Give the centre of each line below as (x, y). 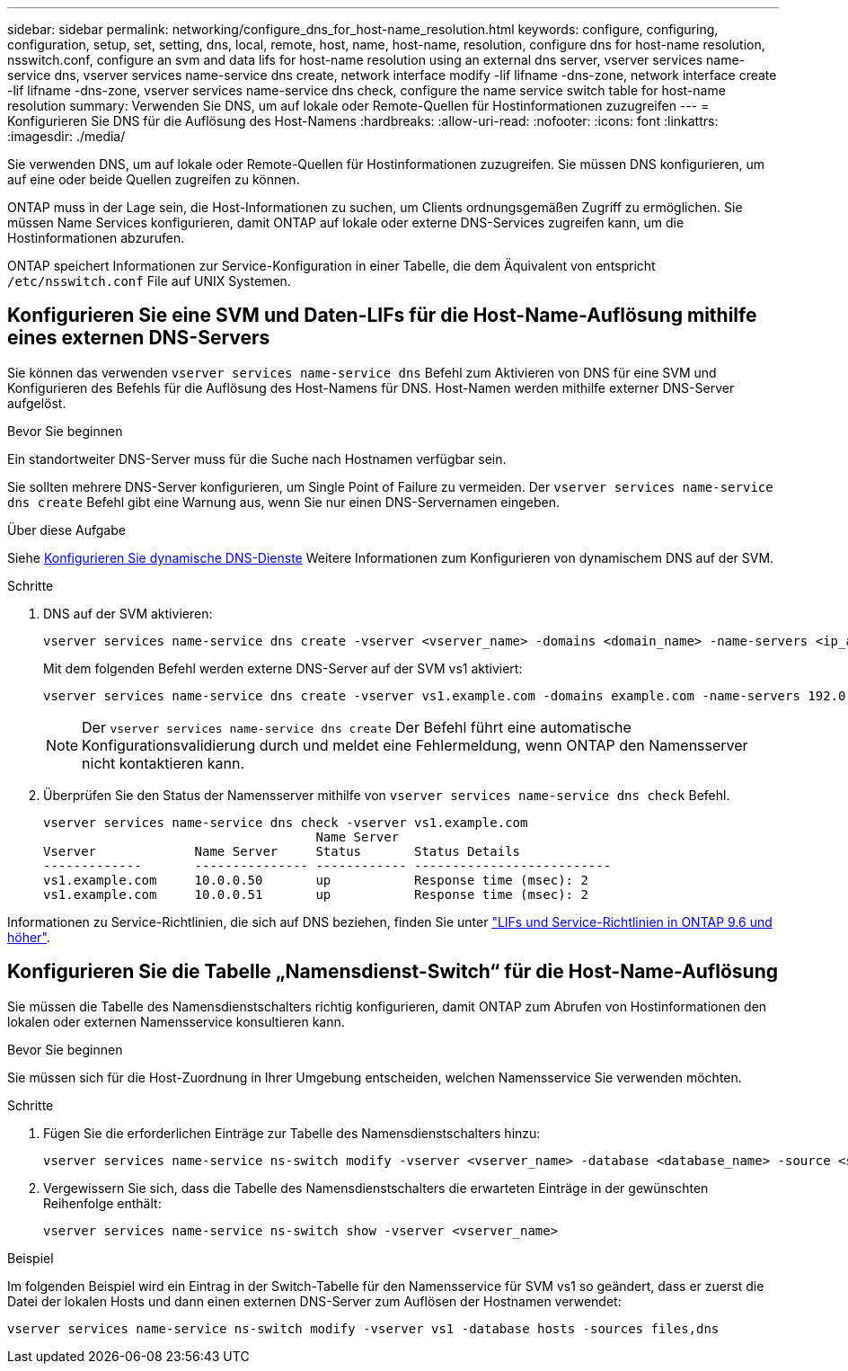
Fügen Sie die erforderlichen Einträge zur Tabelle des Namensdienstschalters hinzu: (292, 1133)
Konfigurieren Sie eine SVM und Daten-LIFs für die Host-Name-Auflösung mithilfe (382, 316)
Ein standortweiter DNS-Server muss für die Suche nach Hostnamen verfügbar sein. (257, 458)
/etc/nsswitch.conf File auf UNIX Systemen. (149, 281)
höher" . (29, 937)
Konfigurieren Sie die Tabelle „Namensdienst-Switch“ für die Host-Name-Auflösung (393, 972)
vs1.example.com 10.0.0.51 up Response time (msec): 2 (316, 894)
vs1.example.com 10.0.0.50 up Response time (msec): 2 (316, 880)
